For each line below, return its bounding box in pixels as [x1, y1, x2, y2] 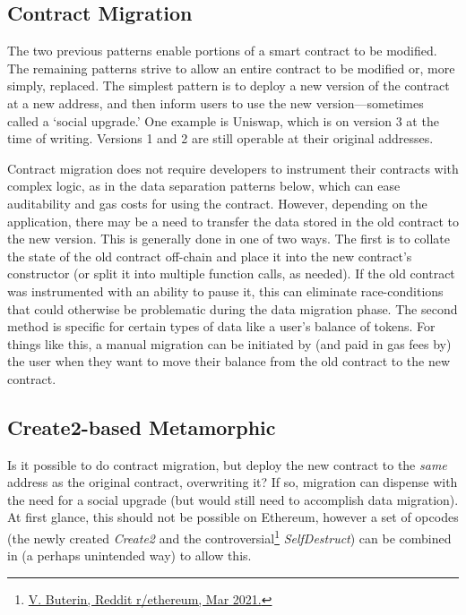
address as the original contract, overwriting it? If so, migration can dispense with [7, 473, 458, 491]
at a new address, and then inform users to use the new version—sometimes [7, 93, 424, 112]
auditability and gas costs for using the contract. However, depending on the [7, 193, 427, 212]
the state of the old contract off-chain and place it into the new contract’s [7, 246, 412, 265]
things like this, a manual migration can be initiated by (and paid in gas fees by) [7, 334, 452, 353]
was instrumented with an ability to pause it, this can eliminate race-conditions [7, 281, 444, 300]
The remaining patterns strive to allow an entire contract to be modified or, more [7, 58, 455, 77]
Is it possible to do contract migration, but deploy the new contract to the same [7, 455, 447, 474]
